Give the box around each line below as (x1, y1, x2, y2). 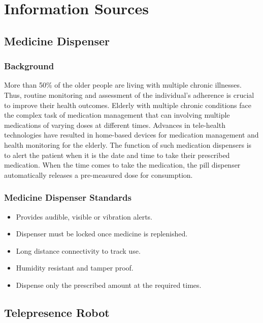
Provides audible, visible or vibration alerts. (16, 211, 152, 222)
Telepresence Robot (4, 304, 110, 320)
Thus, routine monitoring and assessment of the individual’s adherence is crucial (4, 89, 254, 100)
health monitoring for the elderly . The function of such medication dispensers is (4, 139, 252, 150)
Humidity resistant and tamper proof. (16, 262, 134, 273)
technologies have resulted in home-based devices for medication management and (4, 129, 259, 140)
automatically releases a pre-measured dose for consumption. (4, 169, 193, 180)
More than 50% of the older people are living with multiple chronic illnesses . (4, 79, 242, 90)
